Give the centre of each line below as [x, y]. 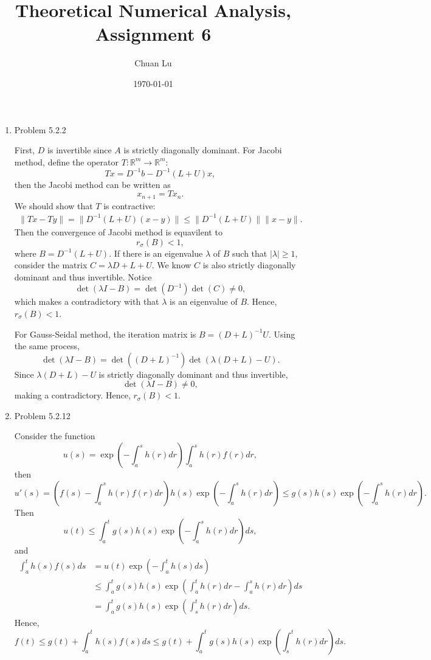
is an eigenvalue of [204, 301]
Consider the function [55, 436]
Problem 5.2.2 [40, 129]
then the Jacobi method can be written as [92, 184]
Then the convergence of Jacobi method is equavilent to [118, 231]
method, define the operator [67, 162]
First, [25, 150]
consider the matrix [51, 265]
